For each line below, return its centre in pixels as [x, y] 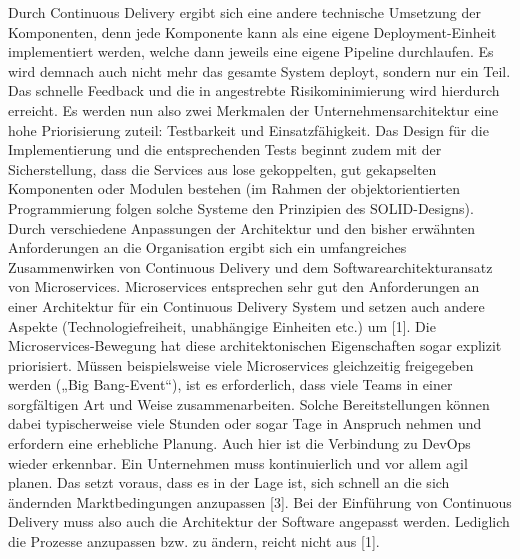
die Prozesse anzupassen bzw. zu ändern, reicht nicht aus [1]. [194, 541]
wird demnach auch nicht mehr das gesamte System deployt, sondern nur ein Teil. [259, 70]
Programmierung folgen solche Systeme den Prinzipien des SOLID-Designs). [241, 207]
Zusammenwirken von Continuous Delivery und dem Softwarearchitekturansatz [250, 266]
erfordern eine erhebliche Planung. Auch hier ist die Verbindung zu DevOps [239, 443]
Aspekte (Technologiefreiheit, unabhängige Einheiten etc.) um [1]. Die [222, 325]
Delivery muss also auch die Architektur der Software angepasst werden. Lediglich [259, 521]
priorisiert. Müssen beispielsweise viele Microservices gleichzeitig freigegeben [241, 364]
